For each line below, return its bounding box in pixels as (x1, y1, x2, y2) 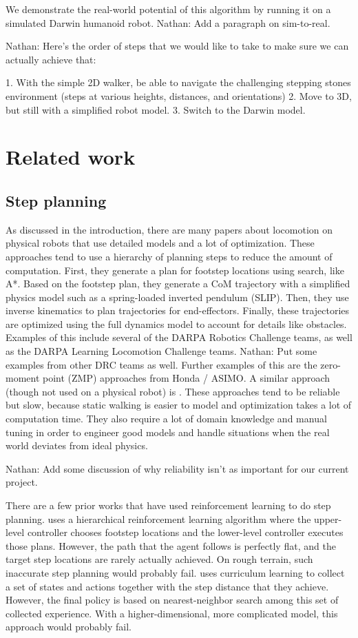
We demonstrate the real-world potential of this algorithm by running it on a (6, 2, 331, 16)
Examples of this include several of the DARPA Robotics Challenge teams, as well (6, 330, 352, 344)
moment (6, 371, 40, 385)
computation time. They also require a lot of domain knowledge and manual (6, 411, 327, 426)
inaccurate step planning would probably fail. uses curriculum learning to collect (6, 565, 345, 579)
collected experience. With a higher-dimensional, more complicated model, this (6, 606, 338, 620)
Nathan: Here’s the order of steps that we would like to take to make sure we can (6, 39, 349, 53)
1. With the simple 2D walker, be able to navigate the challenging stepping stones (6, 75, 351, 90)
